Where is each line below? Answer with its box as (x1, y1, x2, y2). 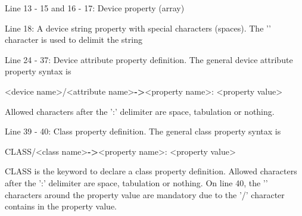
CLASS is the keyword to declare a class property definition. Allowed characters (5, 165, 297, 177)
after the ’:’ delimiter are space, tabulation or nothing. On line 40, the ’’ (5, 176, 268, 189)
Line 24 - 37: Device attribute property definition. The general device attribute (5, 53, 293, 65)
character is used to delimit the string (5, 33, 142, 46)
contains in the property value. (5, 200, 117, 212)
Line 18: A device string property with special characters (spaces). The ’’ (5, 21, 271, 34)
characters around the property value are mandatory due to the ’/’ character (5, 188, 285, 201)
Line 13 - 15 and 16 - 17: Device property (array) (5, 2, 185, 14)
